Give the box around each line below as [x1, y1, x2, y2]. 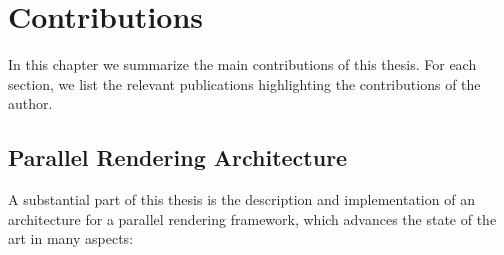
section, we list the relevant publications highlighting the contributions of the [8, 73, 481, 94]
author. [8, 93, 53, 114]
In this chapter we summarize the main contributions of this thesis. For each [8, 54, 477, 75]
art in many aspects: [8, 228, 134, 249]
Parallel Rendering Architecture [8, 142, 348, 173]
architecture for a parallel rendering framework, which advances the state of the [8, 208, 497, 229]
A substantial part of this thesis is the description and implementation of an [8, 189, 475, 210]
